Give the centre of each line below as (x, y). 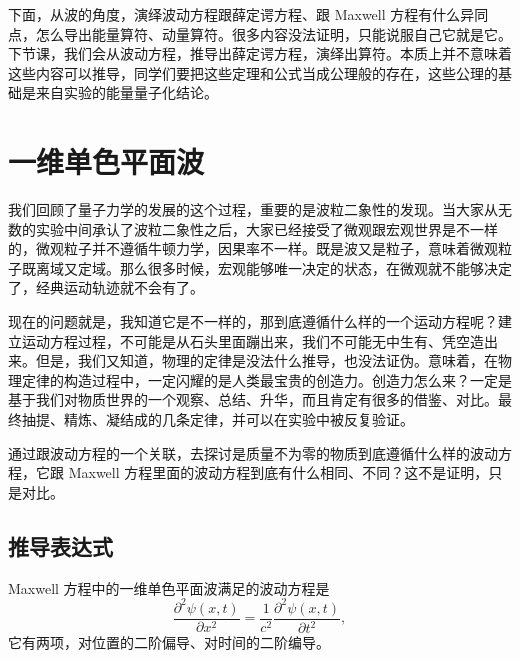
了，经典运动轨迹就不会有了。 (106, 287)
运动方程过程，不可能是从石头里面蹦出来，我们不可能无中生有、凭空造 (252, 340)
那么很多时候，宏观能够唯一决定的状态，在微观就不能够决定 (315, 267)
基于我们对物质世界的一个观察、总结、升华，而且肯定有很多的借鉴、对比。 (253, 399)
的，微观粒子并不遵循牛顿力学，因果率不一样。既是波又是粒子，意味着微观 (253, 248)
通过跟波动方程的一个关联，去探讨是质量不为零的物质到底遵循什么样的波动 (253, 452)
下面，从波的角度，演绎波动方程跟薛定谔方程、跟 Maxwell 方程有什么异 (241, 14)
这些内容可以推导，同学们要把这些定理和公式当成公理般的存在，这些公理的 (253, 72)
